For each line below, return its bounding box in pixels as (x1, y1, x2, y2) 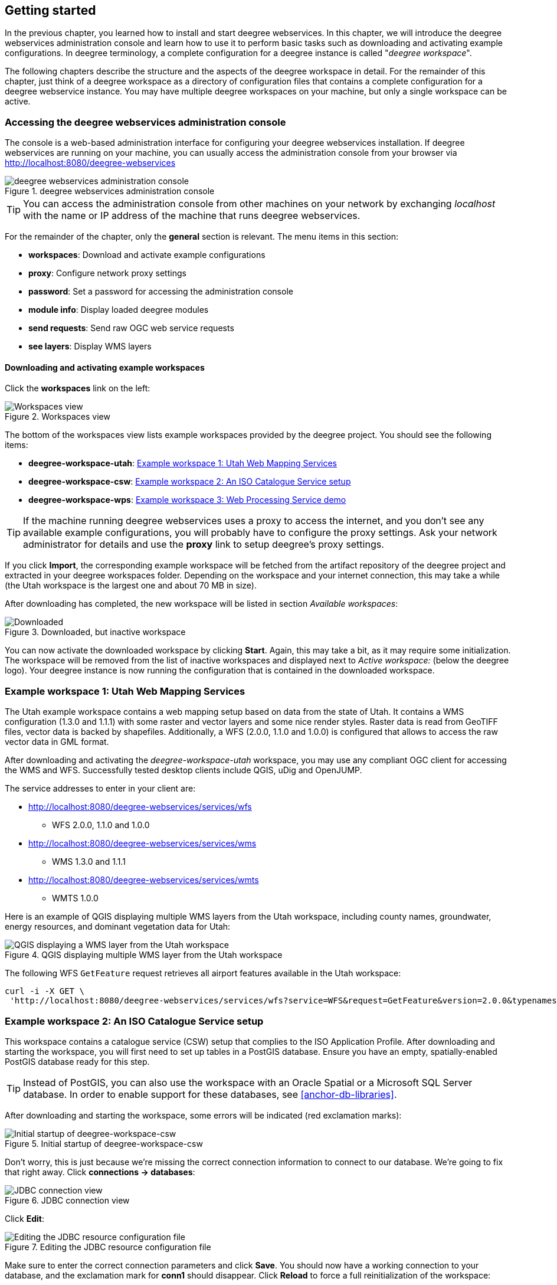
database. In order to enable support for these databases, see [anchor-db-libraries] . (23, 1088, 397, 1100)
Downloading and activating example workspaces (5, 362, 205, 372)
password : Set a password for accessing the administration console (28, 286, 293, 297)
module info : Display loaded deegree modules (28, 305, 209, 315)
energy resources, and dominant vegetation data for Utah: (5, 921, 231, 932)
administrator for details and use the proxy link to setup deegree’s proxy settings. (23, 538, 384, 551)
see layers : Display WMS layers (28, 341, 152, 352)
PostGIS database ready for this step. (5, 1056, 150, 1067)
